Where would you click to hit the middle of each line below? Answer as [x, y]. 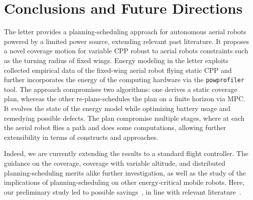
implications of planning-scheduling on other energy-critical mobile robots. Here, [124, 182]
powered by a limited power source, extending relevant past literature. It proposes [126, 41]
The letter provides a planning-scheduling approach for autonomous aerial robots [125, 32]
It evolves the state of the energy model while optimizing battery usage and [117, 108]
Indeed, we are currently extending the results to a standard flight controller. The [126, 153]
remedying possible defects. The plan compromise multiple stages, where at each [124, 118]
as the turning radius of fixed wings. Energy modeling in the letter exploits [116, 60]
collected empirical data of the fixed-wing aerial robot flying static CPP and [118, 70]
